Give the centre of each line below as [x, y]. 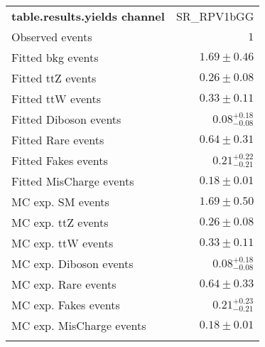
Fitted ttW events [56, 98]
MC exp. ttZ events [60, 222]
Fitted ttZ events [54, 78]
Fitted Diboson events [66, 119]
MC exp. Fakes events [66, 305]
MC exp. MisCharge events [79, 325]
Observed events [52, 37]
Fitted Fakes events [60, 160]
